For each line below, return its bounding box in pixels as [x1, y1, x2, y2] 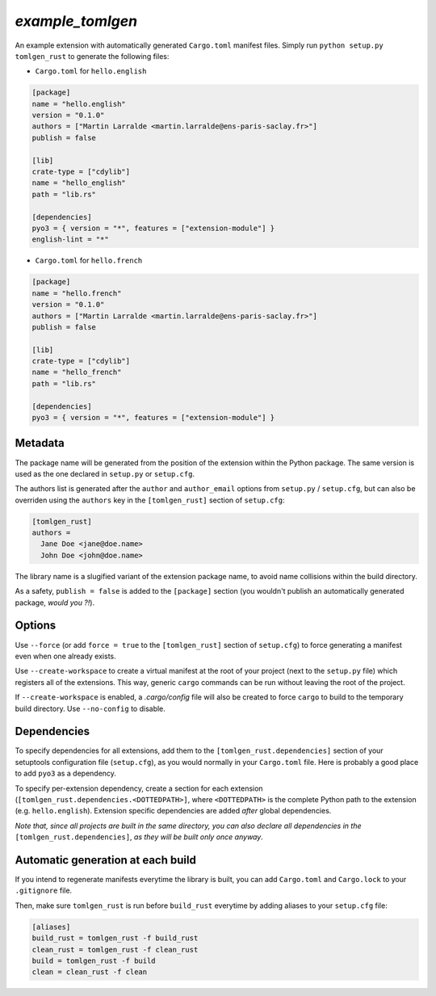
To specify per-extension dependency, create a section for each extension [15, 784, 263, 793]
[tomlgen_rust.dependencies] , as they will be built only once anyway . [15, 832, 264, 842]
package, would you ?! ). [15, 598, 95, 607]
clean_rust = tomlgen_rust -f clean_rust [31, 945, 199, 954]
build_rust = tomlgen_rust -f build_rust [31, 934, 199, 943]
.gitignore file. [15, 885, 73, 896]
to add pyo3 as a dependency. [15, 768, 117, 779]
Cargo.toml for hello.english [35, 66, 147, 76]
